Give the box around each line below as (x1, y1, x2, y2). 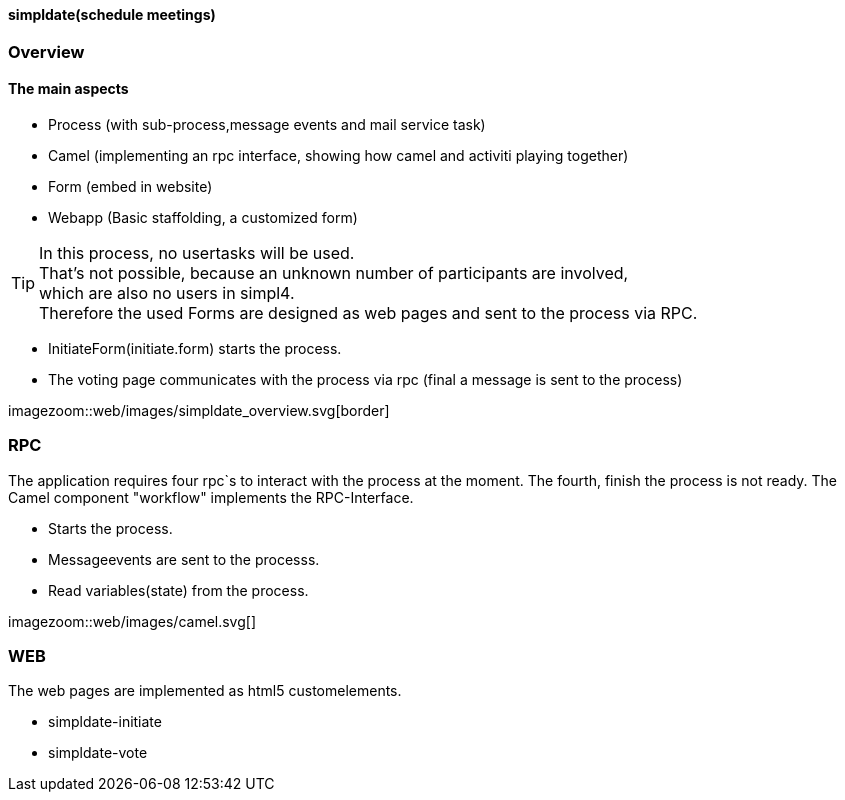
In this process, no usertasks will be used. (39, 242, 355, 263)
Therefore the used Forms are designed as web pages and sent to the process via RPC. (39, 302, 698, 323)
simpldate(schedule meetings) (8, 6, 216, 23)
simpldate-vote (48, 744, 148, 762)
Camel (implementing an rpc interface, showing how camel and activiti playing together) (48, 146, 629, 164)
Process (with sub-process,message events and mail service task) (48, 115, 486, 133)
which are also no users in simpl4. (39, 282, 295, 303)
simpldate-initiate (48, 713, 162, 731)
